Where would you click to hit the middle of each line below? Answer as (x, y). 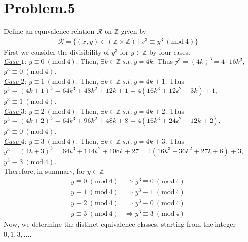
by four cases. (170, 51)
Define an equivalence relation (49, 31)
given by (134, 31)
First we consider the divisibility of (57, 51)
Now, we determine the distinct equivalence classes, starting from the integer (120, 224)
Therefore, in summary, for (45, 171)
